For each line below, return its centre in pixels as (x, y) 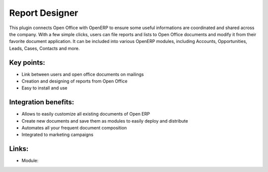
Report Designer (44, 13)
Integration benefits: (42, 102)
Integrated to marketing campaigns (58, 135)
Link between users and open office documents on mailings (83, 74)
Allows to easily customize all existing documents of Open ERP (86, 114)
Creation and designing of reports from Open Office (74, 81)
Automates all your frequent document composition (74, 128)
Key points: (27, 63)
